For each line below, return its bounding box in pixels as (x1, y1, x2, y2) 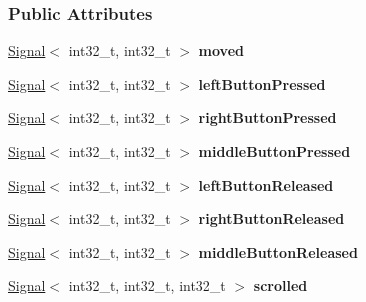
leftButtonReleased (198, 174, 334, 195)
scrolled (253, 275, 308, 296)
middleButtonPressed (198, 141, 351, 161)
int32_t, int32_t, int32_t (68, 275, 226, 296)
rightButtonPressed (198, 107, 337, 128)
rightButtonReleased (198, 208, 345, 229)
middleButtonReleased (198, 241, 358, 262)
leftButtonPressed (198, 73, 326, 94)
